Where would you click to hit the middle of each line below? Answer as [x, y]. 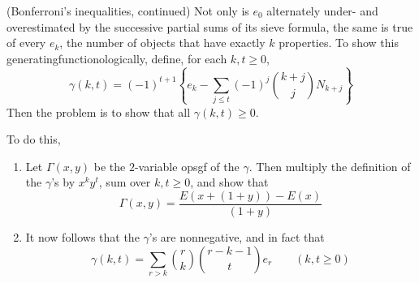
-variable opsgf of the [187, 166]
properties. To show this [339, 43]
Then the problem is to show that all [99, 111]
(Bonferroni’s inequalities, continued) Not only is [128, 11]
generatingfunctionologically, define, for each [117, 58]
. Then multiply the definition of [330, 166]
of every [26, 43]
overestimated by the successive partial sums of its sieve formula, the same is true [210, 26]
